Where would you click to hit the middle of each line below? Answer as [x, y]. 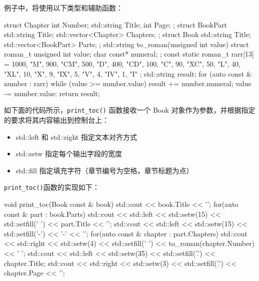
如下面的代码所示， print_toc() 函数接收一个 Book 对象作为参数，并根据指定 [130, 110]
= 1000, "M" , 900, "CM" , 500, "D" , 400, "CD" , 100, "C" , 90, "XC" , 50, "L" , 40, [122, 63]
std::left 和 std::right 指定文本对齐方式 [76, 136]
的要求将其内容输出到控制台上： [56, 120]
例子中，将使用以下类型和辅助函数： [63, 8]
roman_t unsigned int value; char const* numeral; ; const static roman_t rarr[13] [129, 54]
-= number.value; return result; [52, 93]
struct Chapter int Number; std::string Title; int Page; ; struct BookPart [116, 24]
